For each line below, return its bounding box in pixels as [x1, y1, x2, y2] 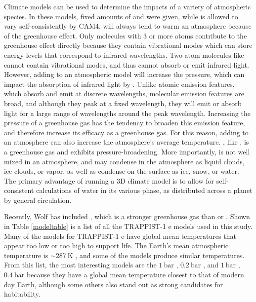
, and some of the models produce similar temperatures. [75, 250, 245, 260]
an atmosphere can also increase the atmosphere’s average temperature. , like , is [4, 137, 249, 147]
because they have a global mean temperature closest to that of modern [26, 269, 244, 280]
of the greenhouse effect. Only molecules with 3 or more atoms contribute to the [4, 30, 247, 40]
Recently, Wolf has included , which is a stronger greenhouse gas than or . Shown [4, 211, 250, 222]
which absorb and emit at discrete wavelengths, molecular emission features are [4, 88, 244, 99]
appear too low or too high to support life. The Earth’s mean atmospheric [4, 240, 229, 251]
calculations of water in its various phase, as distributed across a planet [36, 185, 253, 195]
